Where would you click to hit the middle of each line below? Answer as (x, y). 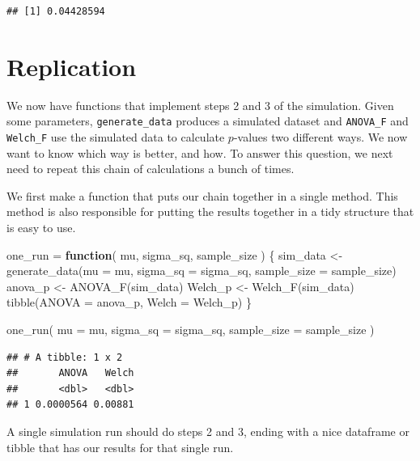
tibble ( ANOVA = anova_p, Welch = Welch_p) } (129, 302)
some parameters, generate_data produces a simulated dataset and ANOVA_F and (208, 121)
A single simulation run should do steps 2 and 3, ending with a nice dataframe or (208, 431)
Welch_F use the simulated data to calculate (116, 136)
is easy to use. (41, 227)
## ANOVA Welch (70, 373)
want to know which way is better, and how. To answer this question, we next (200, 152)
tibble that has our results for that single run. (120, 447)
